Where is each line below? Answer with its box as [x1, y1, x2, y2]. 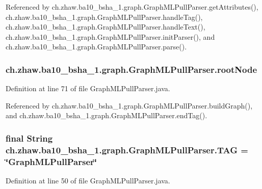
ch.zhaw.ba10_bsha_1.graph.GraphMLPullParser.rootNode [6, 63, 257, 75]
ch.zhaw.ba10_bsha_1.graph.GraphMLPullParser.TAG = [6, 143, 248, 156]
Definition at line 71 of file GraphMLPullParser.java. [6, 83, 170, 94]
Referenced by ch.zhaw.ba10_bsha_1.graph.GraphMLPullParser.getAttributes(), [6, 2, 258, 12]
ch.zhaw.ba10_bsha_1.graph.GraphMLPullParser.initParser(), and [6, 31, 215, 42]
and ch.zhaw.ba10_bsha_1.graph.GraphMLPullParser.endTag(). [6, 110, 207, 121]
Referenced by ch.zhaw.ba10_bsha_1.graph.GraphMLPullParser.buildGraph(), [6, 100, 253, 111]
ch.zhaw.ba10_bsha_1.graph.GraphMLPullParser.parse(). [6, 41, 187, 52]
